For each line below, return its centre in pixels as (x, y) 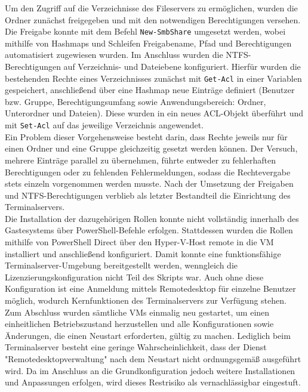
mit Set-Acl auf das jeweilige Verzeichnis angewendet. (104, 125)
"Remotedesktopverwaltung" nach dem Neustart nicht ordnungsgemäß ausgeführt (153, 359)
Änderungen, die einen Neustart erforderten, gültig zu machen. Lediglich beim (148, 335)
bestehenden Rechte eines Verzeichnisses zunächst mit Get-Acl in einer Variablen (153, 78)
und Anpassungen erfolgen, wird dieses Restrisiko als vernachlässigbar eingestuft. (153, 382)
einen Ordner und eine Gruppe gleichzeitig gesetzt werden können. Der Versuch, (151, 148)
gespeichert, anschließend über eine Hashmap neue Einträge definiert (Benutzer (150, 90)
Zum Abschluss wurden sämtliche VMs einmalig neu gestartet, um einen (137, 312)
